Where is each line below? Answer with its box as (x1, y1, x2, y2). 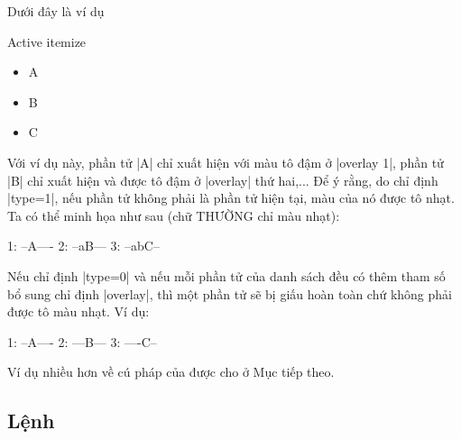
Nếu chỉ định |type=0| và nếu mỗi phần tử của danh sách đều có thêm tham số (7, 266, 446, 285)
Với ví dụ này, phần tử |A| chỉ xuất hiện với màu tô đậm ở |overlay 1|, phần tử (7, 152, 444, 171)
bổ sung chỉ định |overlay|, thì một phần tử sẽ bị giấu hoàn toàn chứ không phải (7, 284, 452, 303)
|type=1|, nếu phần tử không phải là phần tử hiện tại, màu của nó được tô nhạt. (7, 188, 455, 207)
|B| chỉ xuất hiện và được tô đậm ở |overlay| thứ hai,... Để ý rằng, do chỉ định (7, 170, 438, 189)
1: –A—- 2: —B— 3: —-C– (7, 332, 157, 351)
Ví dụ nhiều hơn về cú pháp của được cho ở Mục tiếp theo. (7, 362, 335, 381)
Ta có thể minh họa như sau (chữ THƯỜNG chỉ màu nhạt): (7, 206, 340, 224)
